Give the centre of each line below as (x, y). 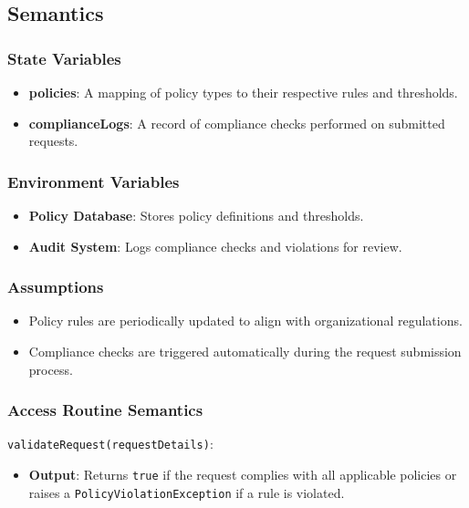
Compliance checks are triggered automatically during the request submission (245, 351)
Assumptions (56, 287)
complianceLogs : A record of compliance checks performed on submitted (237, 123)
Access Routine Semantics (105, 410)
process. (51, 369)
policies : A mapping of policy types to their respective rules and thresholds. (243, 92)
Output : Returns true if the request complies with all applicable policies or (243, 475)
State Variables (64, 58)
